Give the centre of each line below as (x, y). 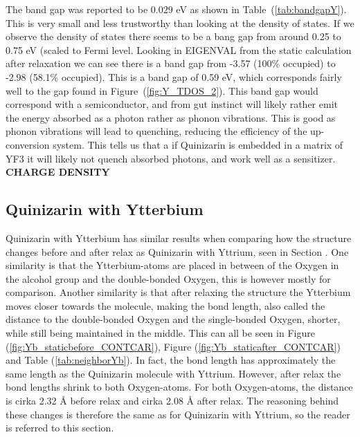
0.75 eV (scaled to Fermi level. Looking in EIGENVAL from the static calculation (179, 49)
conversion (28, 144)
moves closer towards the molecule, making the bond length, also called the (165, 305)
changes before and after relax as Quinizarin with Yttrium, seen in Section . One (177, 251)
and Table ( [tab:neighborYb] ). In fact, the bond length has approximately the (171, 360)
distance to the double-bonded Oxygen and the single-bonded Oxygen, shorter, (173, 319)
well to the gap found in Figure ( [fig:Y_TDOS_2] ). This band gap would (162, 90)
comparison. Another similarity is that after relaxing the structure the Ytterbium (178, 292)
